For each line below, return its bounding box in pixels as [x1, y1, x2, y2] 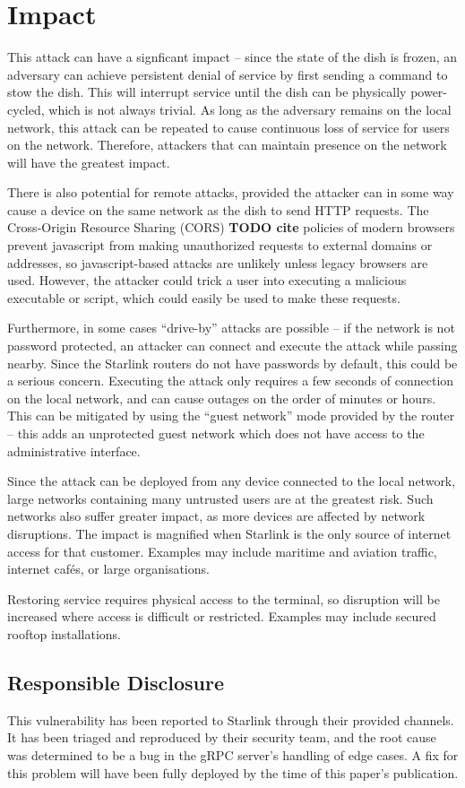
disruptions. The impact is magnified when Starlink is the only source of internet [7, 524, 452, 542]
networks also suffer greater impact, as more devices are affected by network [7, 507, 426, 525]
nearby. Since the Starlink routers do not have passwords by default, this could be [7, 353, 458, 372]
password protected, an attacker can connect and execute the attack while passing [7, 336, 458, 355]
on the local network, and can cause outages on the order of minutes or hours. [7, 388, 436, 407]
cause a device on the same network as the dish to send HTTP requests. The [7, 200, 429, 219]
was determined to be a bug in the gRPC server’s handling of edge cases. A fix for [7, 745, 459, 764]
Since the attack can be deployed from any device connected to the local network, [7, 472, 456, 490]
